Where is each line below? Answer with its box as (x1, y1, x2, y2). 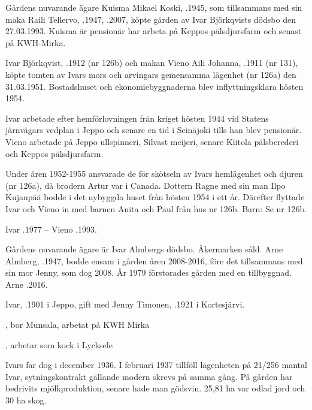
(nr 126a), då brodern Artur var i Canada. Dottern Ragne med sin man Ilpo (5, 179, 286, 191)
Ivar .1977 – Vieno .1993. (5, 222, 97, 235)
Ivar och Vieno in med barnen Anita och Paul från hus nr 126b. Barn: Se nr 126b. (5, 202, 307, 215)
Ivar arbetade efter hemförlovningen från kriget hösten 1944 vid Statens (5, 111, 269, 124)
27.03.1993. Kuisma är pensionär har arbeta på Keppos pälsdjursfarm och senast (5, 25, 302, 37)
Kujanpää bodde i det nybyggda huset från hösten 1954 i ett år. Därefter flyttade (5, 191, 305, 203)
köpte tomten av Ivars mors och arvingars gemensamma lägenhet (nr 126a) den (5, 68, 296, 80)
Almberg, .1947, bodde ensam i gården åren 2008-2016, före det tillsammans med (5, 254, 303, 267)
